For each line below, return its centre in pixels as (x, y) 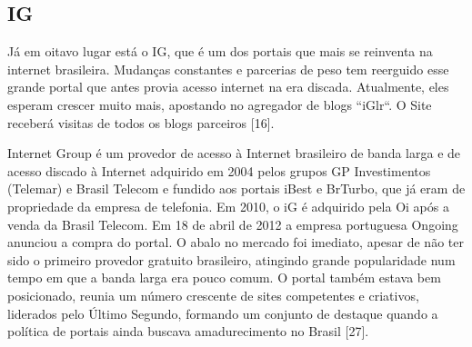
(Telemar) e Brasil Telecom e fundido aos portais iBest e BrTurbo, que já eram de (236, 188)
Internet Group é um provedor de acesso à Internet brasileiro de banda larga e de (234, 153)
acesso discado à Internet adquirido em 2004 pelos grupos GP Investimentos (219, 170)
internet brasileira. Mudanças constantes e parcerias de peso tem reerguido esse (228, 69)
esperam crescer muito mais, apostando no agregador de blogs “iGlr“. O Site (220, 104)
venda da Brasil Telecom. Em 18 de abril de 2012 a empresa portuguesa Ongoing (233, 224)
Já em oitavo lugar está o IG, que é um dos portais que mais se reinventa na (220, 51)
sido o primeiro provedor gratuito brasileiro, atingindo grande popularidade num (231, 259)
